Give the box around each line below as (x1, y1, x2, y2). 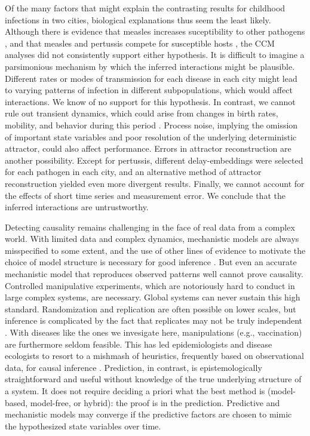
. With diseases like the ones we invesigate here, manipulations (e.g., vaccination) (5, 326, 302, 339)
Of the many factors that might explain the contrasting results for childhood (5, 2, 286, 14)
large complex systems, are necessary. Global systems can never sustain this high (5, 291, 300, 303)
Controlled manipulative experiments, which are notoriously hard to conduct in (5, 279, 295, 291)
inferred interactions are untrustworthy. (5, 201, 149, 213)
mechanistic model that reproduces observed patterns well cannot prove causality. (5, 268, 303, 280)
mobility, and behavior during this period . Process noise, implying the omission (5, 118, 298, 131)
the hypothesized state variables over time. (5, 419, 161, 432)
